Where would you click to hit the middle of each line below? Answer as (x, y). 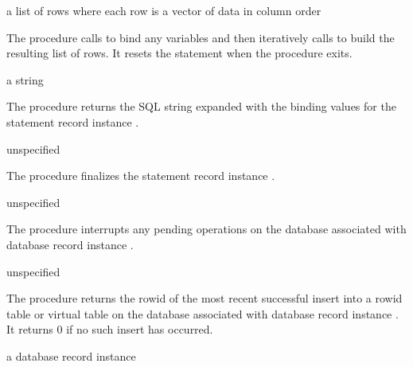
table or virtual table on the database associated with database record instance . (203, 313)
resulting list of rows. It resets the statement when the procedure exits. (179, 53)
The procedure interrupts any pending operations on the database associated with (206, 229)
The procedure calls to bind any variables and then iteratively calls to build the (201, 37)
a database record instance (71, 355)
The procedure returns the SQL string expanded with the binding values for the (201, 106)
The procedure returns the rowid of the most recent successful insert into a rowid (205, 298)
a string (25, 79)
